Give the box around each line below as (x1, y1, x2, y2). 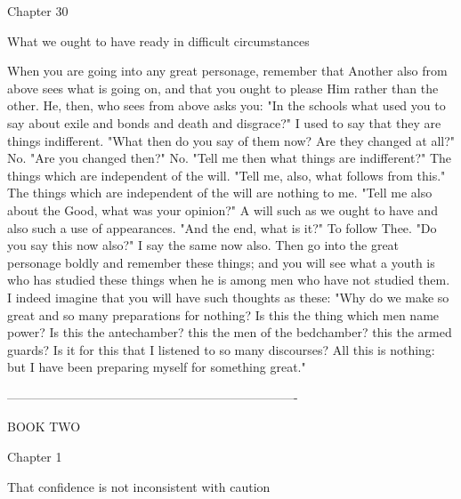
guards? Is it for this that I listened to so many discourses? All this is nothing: (7, 340, 435, 358)
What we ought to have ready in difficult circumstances (7, 31, 310, 50)
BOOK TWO (7, 417, 81, 436)
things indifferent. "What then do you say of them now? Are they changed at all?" (7, 131, 456, 149)
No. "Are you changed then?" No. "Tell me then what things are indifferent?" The (7, 149, 452, 167)
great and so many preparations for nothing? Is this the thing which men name (7, 305, 440, 324)
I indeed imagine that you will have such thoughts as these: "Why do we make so (7, 287, 449, 306)
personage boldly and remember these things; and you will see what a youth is (7, 253, 435, 271)
